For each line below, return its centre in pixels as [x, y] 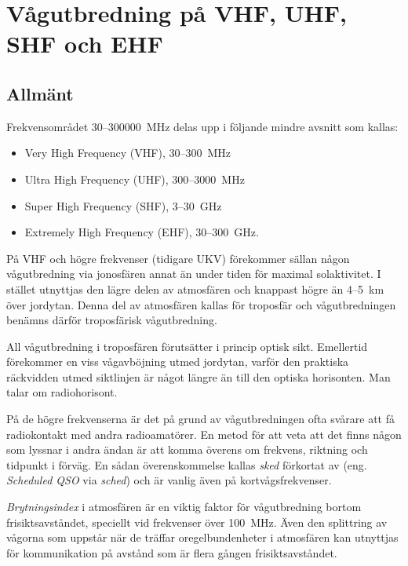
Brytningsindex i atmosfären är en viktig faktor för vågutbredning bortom [184, 507]
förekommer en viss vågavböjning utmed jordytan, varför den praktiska [178, 362]
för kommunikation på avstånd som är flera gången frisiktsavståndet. [172, 552]
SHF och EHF [85, 44]
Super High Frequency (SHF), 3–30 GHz [123, 205]
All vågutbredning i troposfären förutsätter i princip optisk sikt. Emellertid [187, 346]
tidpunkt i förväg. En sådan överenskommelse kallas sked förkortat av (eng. [187, 464]
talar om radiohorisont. [62, 392]
